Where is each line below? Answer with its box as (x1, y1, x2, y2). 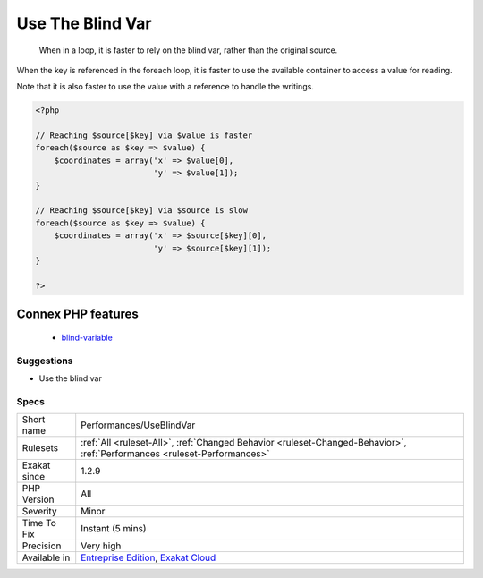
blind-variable (61, 332, 114, 343)
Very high (80, 540, 122, 552)
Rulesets (21, 442, 58, 455)
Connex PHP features (16, 307, 139, 322)
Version (21, 493, 55, 506)
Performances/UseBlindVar (80, 419, 196, 431)
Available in (21, 551, 71, 564)
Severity (21, 506, 57, 518)
